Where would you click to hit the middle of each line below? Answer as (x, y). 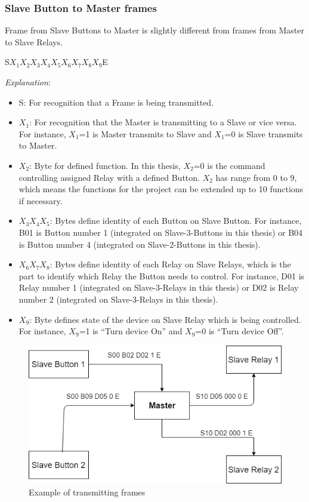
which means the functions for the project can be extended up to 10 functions (161, 189)
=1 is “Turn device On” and (131, 331)
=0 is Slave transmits (264, 133)
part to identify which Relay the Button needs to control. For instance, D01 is (162, 275)
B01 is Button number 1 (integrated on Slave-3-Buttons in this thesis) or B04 (161, 232)
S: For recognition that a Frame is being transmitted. (116, 102)
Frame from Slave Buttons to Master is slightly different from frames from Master (155, 30)
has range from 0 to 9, (256, 177)
